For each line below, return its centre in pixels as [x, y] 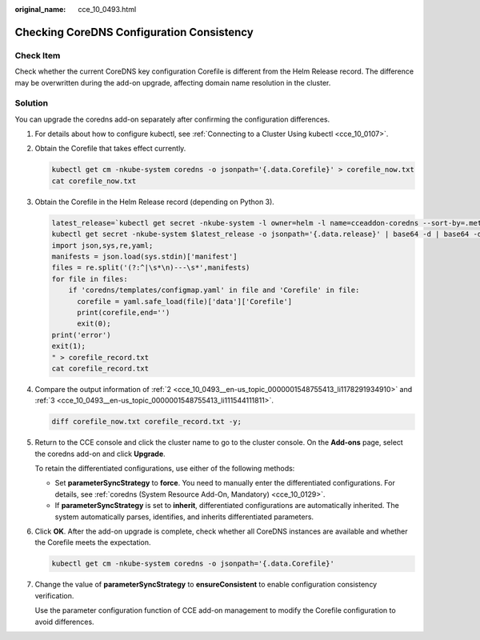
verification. [54, 595]
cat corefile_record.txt [100, 368]
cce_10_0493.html [107, 9]
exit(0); [94, 324]
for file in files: [90, 279]
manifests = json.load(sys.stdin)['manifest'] [144, 256]
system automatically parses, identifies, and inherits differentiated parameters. [184, 517]
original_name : [40, 9]
